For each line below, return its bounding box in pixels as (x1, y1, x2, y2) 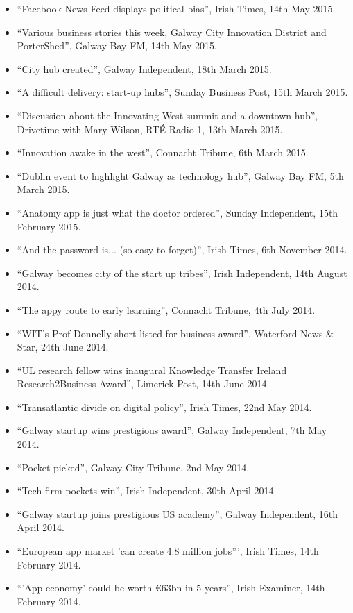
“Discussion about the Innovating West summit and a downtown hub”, (17, 108, 318, 122)
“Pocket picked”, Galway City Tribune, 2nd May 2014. (17, 460, 250, 474)
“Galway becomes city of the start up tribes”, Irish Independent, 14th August (17, 265, 347, 280)
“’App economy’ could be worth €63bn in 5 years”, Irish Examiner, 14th (17, 580, 325, 595)
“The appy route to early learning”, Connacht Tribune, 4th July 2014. (17, 302, 316, 317)
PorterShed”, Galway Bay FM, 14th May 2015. (17, 38, 217, 53)
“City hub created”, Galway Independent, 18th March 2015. (17, 61, 272, 76)
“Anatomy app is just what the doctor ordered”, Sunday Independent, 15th (17, 205, 338, 219)
